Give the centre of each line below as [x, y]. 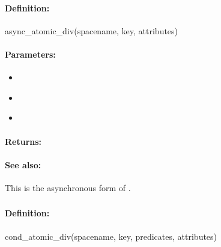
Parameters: [30, 54]
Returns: [23, 141]
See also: [23, 164]
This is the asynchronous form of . [68, 187]
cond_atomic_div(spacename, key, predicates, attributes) [111, 236]
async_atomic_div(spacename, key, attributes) [92, 30]
